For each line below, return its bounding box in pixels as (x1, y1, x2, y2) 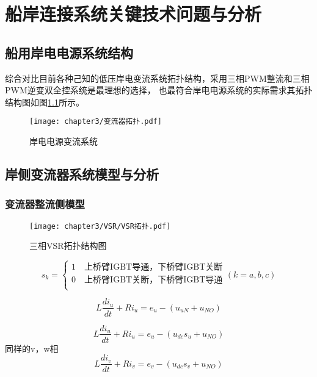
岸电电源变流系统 (29, 135, 98, 148)
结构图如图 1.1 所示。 (5, 95, 84, 108)
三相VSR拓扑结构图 (29, 239, 107, 252)
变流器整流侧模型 (5, 196, 85, 212)
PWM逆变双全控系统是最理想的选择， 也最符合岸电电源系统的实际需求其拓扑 (5, 84, 313, 96)
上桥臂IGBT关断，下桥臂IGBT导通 (84, 276, 223, 285)
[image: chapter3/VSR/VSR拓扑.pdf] (29, 221, 171, 231)
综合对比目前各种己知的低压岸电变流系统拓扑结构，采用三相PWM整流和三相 (5, 71, 310, 84)
